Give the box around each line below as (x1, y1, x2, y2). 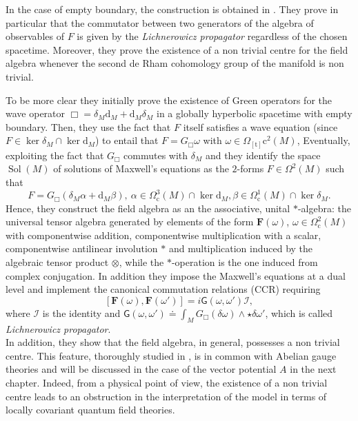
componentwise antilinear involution (6, 241, 158, 256)
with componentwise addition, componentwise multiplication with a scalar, (6, 227, 321, 242)
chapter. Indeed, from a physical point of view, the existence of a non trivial (6, 375, 328, 389)
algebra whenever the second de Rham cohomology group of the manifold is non (6, 56, 344, 70)
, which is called (265, 305, 333, 320)
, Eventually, (297, 133, 350, 147)
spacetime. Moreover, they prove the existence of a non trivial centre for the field (6, 42, 348, 57)
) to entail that (95, 133, 159, 147)
